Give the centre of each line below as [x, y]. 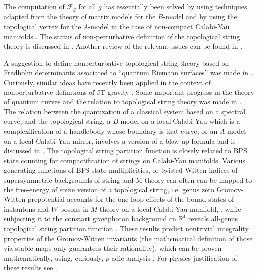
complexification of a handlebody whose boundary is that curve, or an [111, 131]
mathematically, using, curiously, [54, 257]
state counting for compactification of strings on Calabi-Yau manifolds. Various [125, 160]
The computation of [34, 6]
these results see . [31, 267]
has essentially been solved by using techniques [175, 6]
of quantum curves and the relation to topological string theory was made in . [123, 102]
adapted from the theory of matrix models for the [80, 17]
